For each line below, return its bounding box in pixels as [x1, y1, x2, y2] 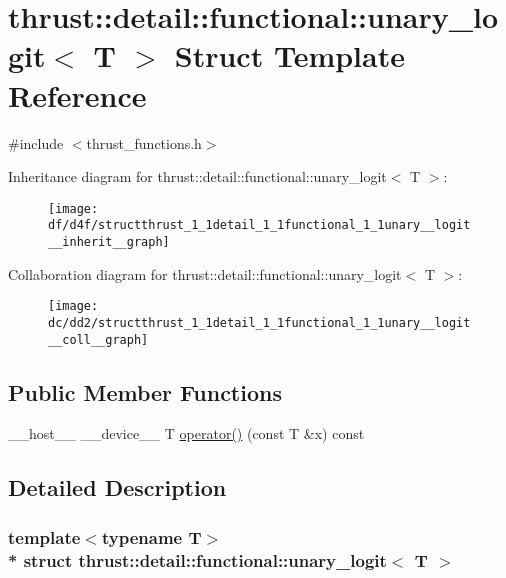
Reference [8, 74, 147, 115]
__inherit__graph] [48, 235, 170, 249]
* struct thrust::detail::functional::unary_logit [8, 547, 387, 572]
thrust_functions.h [86, 132, 202, 153]
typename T [101, 524, 202, 549]
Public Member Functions [8, 376, 282, 407]
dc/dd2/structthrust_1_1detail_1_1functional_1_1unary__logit [48, 315, 471, 330]
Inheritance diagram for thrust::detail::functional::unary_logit [8, 166, 387, 187]
